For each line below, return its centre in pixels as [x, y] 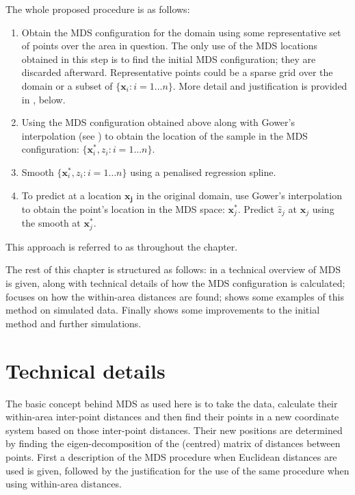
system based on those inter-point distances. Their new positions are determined [174, 430]
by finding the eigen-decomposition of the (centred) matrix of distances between [173, 443]
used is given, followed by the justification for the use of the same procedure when [177, 470]
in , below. [43, 99]
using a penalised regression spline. [203, 172]
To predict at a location [71, 195]
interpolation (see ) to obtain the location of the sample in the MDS [165, 135]
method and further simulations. [74, 323]
